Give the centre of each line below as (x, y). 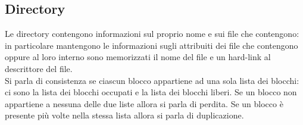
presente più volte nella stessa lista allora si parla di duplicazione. (124, 115)
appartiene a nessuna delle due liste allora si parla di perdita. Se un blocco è (144, 103)
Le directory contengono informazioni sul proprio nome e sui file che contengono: (152, 34)
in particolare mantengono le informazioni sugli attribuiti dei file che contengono (151, 45)
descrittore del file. (39, 68)
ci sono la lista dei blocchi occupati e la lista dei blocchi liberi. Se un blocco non (151, 92)
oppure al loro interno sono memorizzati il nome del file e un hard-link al (138, 57)
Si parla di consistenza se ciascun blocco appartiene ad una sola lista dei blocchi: (152, 80)
